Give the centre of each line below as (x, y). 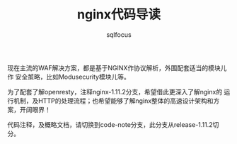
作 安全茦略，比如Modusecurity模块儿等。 (69, 77)
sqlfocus (119, 34)
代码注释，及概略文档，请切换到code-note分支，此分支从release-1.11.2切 (113, 124)
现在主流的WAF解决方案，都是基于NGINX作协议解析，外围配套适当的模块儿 (117, 67)
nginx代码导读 (119, 15)
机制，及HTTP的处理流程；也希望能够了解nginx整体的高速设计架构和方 (116, 101)
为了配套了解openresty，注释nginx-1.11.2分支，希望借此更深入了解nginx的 (115, 92)
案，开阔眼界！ (29, 109)
